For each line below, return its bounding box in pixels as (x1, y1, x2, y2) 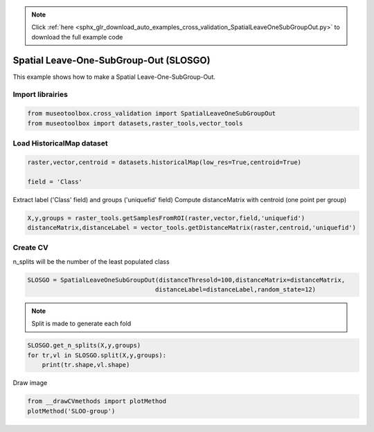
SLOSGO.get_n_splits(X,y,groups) (27, 341, 141, 350)
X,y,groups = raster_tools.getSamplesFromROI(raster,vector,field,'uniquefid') (27, 214, 305, 222)
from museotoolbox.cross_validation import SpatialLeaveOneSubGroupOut (27, 109, 276, 118)
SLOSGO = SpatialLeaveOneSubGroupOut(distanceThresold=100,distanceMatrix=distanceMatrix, (27, 276, 346, 284)
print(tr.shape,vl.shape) (42, 361, 130, 369)
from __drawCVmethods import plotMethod (27, 397, 166, 405)
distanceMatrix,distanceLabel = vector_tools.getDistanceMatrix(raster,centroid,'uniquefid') (27, 224, 357, 231)
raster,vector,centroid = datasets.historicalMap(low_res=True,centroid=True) (27, 158, 301, 166)
